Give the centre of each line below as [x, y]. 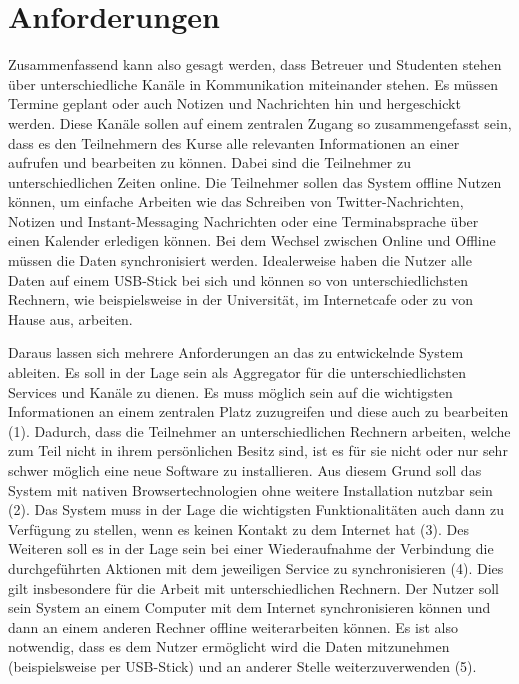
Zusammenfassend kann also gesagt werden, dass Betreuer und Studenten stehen [255, 64]
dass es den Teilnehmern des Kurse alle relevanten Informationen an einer [234, 142]
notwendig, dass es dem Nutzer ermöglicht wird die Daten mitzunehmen [229, 646]
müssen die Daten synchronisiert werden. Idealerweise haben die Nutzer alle [240, 260]
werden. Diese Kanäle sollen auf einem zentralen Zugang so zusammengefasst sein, [260, 122]
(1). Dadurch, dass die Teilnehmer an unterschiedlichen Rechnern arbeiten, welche [259, 430]
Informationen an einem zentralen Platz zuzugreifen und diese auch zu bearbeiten [258, 411]
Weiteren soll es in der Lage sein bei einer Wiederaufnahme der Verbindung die [251, 548]
